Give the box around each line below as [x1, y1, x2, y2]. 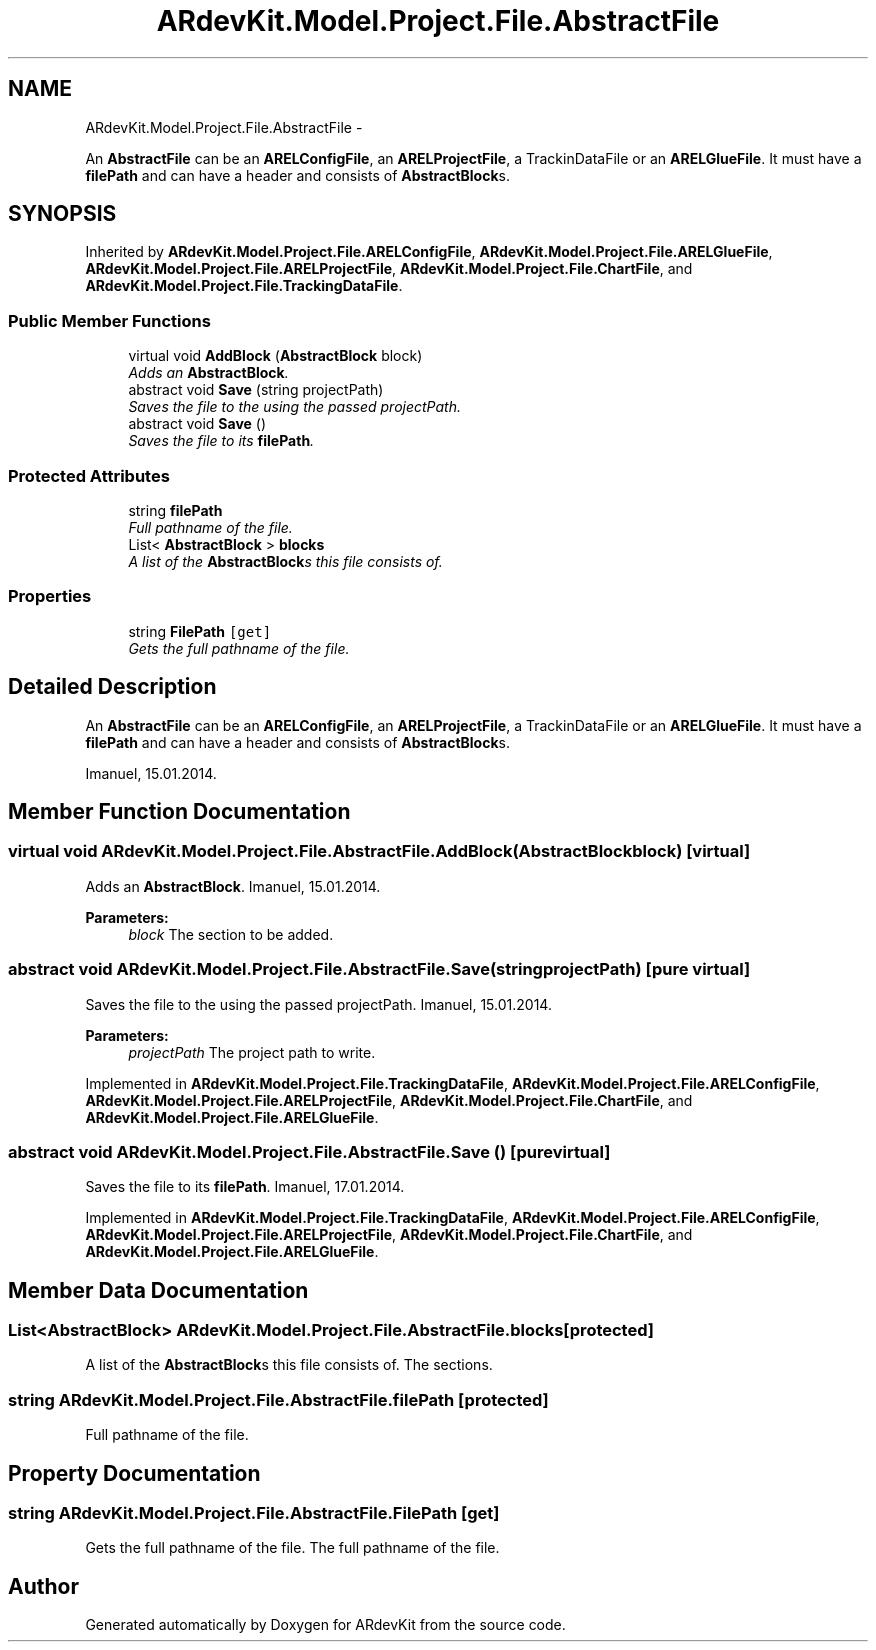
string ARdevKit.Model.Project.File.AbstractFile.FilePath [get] [8, 1503, 500, 1524]
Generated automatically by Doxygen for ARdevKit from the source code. [85, 1616, 566, 1634]
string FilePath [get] [128, 622, 272, 640]
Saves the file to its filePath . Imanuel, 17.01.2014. [85, 1178, 405, 1196]
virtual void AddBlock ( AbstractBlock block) [128, 347, 423, 365]
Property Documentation [8, 1460, 261, 1486]
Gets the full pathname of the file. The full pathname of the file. [85, 1539, 500, 1557]
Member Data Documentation [8, 1277, 309, 1303]
